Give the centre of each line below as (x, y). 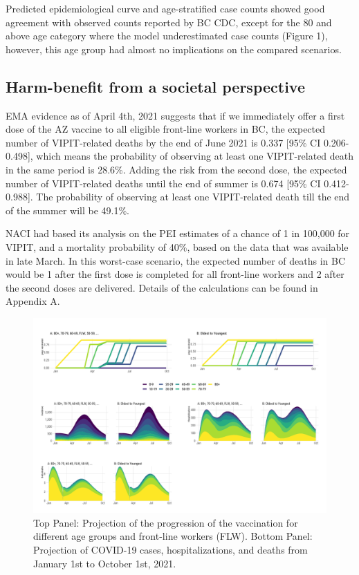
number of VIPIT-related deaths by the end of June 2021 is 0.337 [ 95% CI (163, 142)
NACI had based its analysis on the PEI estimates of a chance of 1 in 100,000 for (178, 233)
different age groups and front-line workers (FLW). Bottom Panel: (173, 536)
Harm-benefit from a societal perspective (155, 86)
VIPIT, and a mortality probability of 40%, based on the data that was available (177, 246)
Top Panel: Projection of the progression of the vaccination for (166, 522)
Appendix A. (33, 301)
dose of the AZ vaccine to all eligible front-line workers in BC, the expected (166, 129)
